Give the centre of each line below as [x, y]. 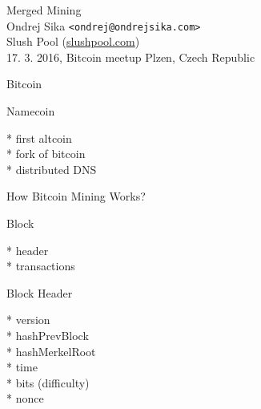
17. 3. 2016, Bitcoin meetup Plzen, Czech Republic [131, 57]
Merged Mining [44, 10]
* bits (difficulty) [48, 382]
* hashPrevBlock [48, 335]
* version [28, 320]
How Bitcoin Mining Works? [76, 196]
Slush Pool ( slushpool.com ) [73, 41]
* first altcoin [39, 138]
